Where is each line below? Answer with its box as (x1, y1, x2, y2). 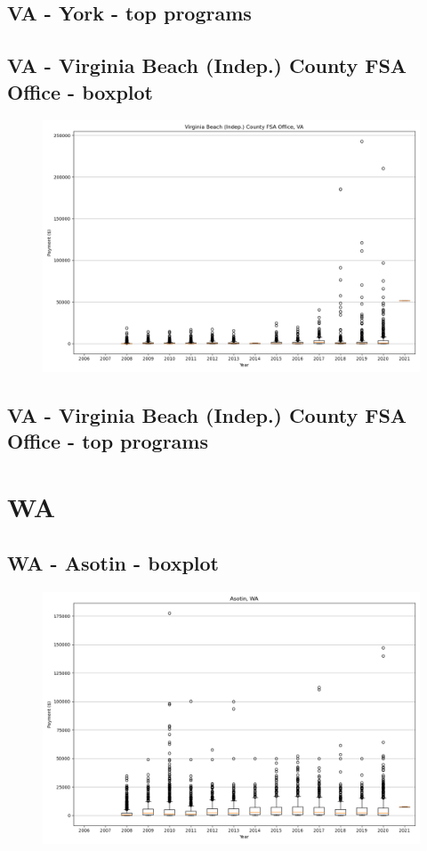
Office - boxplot (7, 77, 154, 105)
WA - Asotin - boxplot (7, 549, 219, 577)
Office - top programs (7, 427, 208, 455)
